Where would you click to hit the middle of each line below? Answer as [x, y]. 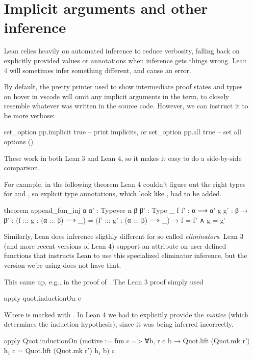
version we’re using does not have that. [63, 265]
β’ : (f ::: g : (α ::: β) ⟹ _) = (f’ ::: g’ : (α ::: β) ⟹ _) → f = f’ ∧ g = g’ [115, 219]
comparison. [22, 167]
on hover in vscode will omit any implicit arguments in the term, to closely [116, 96]
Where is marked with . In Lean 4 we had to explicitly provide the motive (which [126, 314]
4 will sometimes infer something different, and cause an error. [98, 70]
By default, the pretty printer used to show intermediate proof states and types [123, 87]
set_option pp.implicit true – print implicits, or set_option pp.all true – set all [123, 132]
